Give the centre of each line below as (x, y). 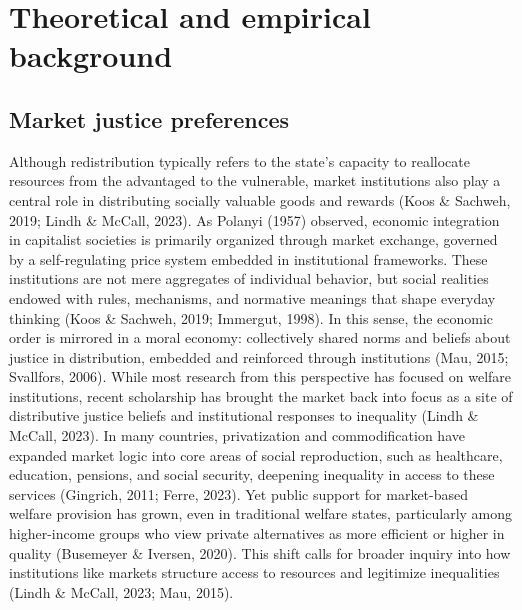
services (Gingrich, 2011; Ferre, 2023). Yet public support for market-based (239, 493)
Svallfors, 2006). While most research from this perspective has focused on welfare (260, 376)
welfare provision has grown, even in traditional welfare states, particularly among (261, 513)
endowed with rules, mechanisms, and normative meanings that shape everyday (252, 297)
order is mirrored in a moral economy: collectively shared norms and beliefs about (260, 337)
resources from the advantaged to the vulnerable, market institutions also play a (255, 180)
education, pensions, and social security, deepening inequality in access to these (252, 474)
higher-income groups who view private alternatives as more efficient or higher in (257, 533)
